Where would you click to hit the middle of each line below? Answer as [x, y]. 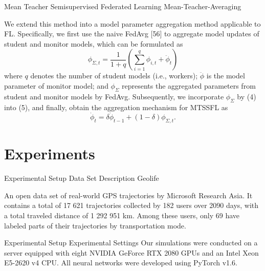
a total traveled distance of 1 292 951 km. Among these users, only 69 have [122, 215]
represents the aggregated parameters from [189, 85]
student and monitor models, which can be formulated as [94, 43]
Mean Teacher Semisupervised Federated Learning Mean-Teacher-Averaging [123, 6]
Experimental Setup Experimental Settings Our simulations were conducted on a [131, 243]
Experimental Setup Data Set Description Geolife [82, 178]
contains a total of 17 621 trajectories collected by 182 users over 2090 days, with [131, 205]
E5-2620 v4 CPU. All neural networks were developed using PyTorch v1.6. [121, 263]
